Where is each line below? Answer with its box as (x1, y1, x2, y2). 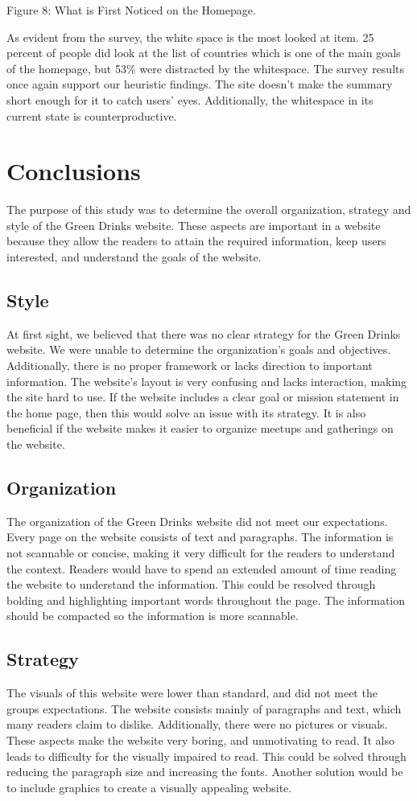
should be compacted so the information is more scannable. (6, 607, 299, 624)
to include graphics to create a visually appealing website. (6, 778, 292, 795)
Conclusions (6, 154, 141, 187)
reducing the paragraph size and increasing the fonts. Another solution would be (6, 763, 403, 780)
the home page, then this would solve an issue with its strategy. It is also (6, 404, 366, 421)
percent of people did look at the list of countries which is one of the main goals (6, 44, 401, 61)
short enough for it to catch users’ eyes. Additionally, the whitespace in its (6, 91, 374, 108)
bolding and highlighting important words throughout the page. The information (6, 591, 406, 608)
